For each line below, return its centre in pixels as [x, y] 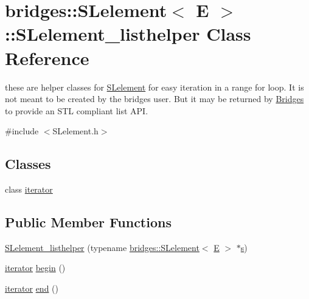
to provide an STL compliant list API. [77, 110]
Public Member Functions [88, 222]
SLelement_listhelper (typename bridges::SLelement [102, 247]
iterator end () [32, 288]
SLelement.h [75, 131]
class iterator [29, 189]
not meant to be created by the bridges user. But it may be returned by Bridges [154, 99]
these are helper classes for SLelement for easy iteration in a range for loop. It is [154, 87]
